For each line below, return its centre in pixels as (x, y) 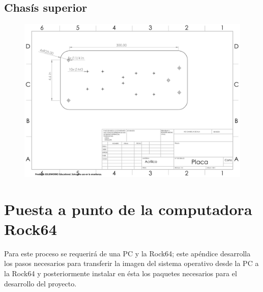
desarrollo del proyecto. (40, 283)
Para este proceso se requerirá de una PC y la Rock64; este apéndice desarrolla (127, 253)
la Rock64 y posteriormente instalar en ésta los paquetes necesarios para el (121, 273)
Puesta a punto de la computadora (128, 209)
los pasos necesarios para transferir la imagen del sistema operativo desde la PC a (131, 263)
